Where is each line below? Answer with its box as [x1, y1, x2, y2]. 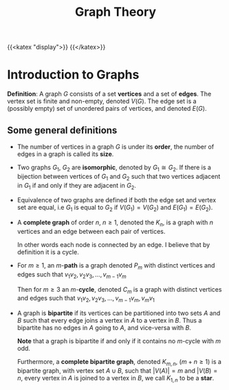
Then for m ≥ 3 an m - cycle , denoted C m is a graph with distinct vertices [17, 285, 222, 295]
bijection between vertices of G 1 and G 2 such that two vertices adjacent [17, 172, 221, 182]
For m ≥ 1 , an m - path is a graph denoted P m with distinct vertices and [17, 261, 215, 271]
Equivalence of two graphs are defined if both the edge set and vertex [17, 196, 217, 204]
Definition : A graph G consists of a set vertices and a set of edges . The [7, 90, 212, 98]
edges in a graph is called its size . [17, 149, 114, 158]
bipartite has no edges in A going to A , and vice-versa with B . [17, 324, 191, 332]
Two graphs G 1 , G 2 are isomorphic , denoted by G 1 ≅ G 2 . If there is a [17, 163, 212, 173]
